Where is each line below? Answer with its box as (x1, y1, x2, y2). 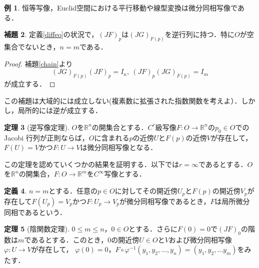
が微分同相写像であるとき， (119, 195, 210, 206)
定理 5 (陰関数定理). (4, 223, 69, 234)
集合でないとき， (4, 41, 60, 52)
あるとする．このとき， (31, 234, 108, 244)
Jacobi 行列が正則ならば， (4, 132, 89, 142)
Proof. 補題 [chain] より (4, 58, 73, 68)
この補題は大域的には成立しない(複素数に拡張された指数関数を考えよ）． (4, 95, 241, 105)
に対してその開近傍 (114, 185, 177, 196)
